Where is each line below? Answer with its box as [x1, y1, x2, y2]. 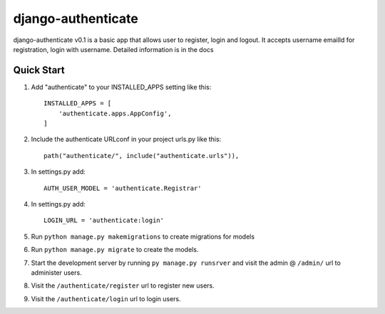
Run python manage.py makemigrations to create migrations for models [31, 232, 255, 241]
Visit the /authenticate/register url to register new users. [31, 281, 215, 290]
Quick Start [13, 64, 65, 76]
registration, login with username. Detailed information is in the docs [13, 45, 214, 53]
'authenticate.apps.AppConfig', [58, 109, 172, 117]
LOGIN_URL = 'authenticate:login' [43, 216, 164, 224]
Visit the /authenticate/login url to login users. [31, 294, 181, 303]
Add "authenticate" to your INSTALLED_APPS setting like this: [31, 83, 212, 91]
